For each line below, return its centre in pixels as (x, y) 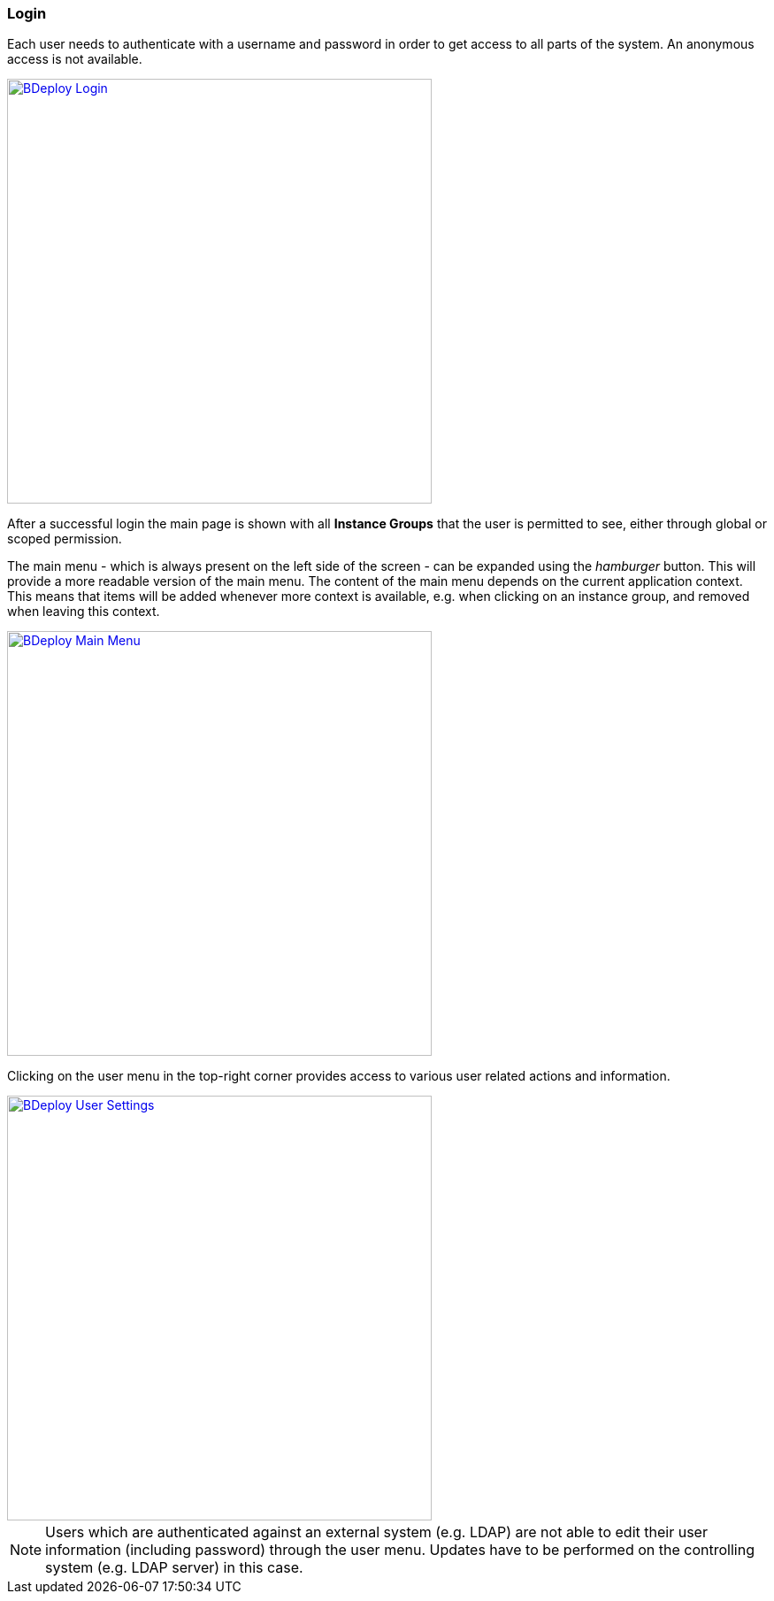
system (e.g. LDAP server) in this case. (174, 1568)
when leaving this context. (84, 612)
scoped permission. (65, 539)
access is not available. (75, 59)
